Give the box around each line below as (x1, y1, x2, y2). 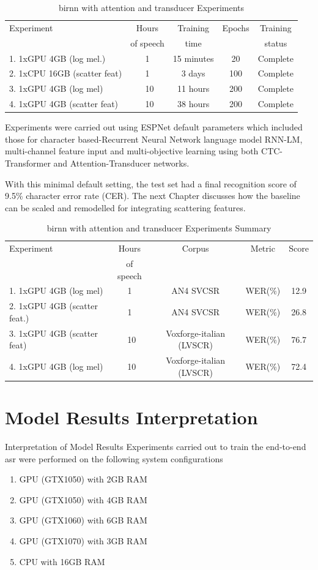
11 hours (177, 82, 210, 95)
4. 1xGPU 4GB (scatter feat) (9, 97, 119, 110)
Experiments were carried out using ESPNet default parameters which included (5, 121, 303, 133)
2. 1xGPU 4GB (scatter (9, 299, 98, 312)
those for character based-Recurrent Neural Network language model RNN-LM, (5, 132, 303, 145)
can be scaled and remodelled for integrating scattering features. (5, 201, 246, 214)
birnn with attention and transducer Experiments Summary (46, 222, 272, 234)
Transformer (5, 156, 51, 169)
